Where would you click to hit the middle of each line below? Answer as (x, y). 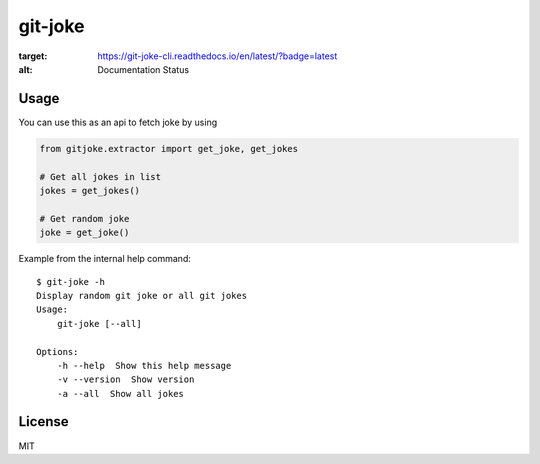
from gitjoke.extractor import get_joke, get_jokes (169, 148)
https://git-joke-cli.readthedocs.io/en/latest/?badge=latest (217, 56)
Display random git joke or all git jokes (142, 295)
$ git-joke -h (70, 281)
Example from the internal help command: (105, 259)
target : (33, 56)
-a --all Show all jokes (120, 393)
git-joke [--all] (99, 323)
